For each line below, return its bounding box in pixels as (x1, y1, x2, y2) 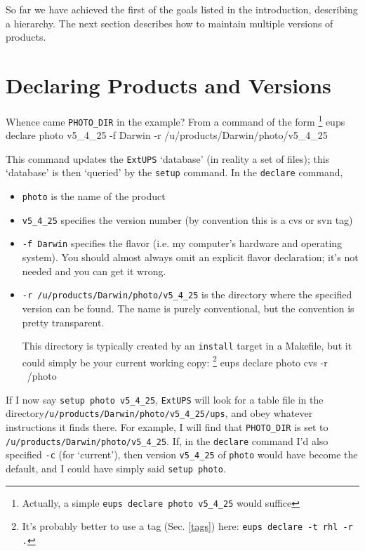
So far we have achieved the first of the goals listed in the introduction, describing (6, 2, 358, 16)
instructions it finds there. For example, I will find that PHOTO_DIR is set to (6, 419, 328, 434)
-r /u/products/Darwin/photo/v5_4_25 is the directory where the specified (22, 287, 352, 302)
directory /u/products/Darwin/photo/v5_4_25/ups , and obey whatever (6, 406, 313, 420)
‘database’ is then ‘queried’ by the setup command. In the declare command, (6, 165, 343, 180)
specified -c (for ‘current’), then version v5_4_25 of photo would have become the (6, 447, 358, 462)
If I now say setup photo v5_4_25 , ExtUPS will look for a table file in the (6, 392, 324, 406)
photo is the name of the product (22, 189, 166, 204)
